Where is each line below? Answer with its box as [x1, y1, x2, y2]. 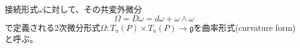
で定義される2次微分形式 [5, 21, 100, 33]
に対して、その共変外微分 [43, 3, 142, 15]
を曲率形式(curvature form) [193, 21, 296, 33]
